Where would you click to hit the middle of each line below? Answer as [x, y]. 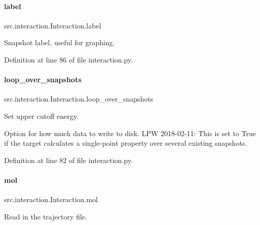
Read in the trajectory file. [46, 216]
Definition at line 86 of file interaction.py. [69, 59]
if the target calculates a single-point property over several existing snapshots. [126, 143]
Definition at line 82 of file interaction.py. [69, 160]
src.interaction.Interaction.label [53, 25]
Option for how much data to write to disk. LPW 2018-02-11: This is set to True [130, 133]
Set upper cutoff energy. [41, 116]
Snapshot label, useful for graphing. [60, 42]
